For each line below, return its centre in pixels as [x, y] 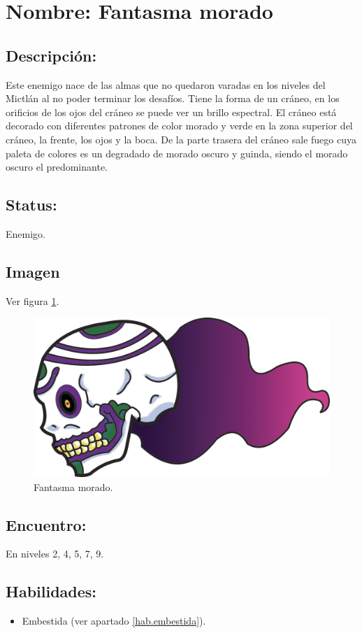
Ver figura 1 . [32, 300]
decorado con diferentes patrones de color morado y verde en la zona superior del [179, 126]
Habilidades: [51, 591]
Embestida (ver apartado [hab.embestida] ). [114, 621]
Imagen [33, 271]
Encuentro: [46, 524]
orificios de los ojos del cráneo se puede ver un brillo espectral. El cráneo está [171, 112]
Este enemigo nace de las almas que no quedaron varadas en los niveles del [166, 84]
